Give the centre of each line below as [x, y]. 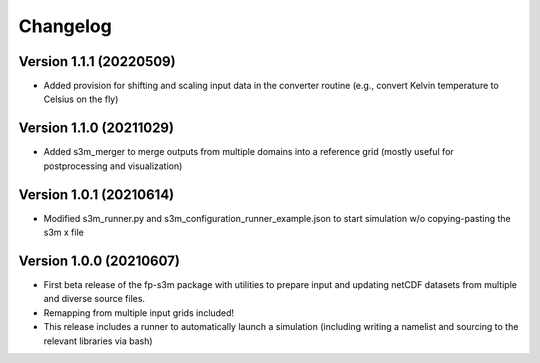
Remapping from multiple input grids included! [139, 312]
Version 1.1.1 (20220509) [97, 61]
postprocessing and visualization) [113, 166]
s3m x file [63, 232]
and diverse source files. [94, 299]
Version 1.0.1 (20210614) [96, 194]
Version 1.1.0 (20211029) [96, 128]
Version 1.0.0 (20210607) [99, 260]
